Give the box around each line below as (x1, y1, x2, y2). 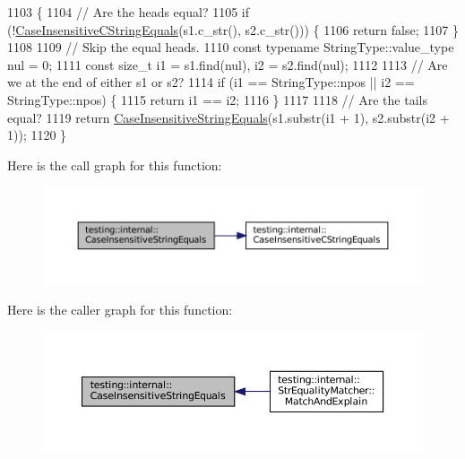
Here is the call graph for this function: (7, 155, 222, 174)
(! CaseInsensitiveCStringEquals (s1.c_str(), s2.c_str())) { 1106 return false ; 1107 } (7, 20, 459, 39)
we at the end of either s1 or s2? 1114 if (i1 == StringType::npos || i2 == (7, 73, 415, 91)
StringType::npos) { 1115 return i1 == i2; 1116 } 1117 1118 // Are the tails (7, 90, 427, 108)
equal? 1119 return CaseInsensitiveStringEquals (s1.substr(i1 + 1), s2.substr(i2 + (7, 108, 450, 126)
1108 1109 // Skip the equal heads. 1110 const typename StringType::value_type (7, 38, 454, 56)
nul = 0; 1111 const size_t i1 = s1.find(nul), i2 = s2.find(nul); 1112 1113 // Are (7, 55, 448, 74)
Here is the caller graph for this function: (7, 300, 233, 319)
